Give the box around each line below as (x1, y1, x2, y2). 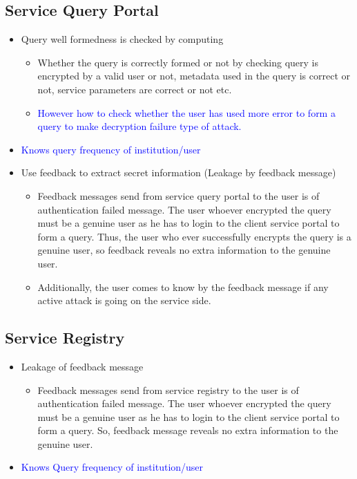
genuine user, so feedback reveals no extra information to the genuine (37, 243, 331, 257)
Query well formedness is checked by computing (21, 32, 224, 46)
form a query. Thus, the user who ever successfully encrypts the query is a (37, 229, 351, 243)
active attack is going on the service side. (37, 293, 211, 308)
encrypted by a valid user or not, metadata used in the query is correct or (37, 68, 350, 83)
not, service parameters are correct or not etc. (37, 82, 232, 96)
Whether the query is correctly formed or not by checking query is (37, 55, 319, 69)
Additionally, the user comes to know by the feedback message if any (37, 279, 329, 294)
